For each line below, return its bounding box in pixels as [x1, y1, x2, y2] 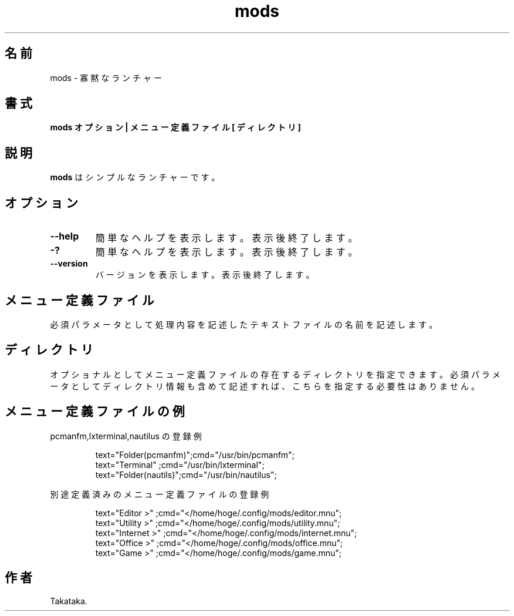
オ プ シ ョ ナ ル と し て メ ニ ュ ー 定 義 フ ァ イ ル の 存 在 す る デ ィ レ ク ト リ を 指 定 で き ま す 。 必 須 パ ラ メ [50, 369, 501, 379]
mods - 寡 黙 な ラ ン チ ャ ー [50, 72, 162, 83]
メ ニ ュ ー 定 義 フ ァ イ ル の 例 [5, 404, 185, 419]
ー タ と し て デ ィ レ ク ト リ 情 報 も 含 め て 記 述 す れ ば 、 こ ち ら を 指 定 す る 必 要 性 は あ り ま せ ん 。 [50, 381, 479, 391]
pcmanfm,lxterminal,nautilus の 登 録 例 [50, 430, 202, 441]
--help [50, 230, 79, 243]
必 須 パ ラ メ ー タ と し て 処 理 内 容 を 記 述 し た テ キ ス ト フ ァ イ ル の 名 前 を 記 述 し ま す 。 [50, 319, 438, 329]
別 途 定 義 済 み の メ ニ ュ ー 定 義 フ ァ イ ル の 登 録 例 [50, 489, 269, 499]
